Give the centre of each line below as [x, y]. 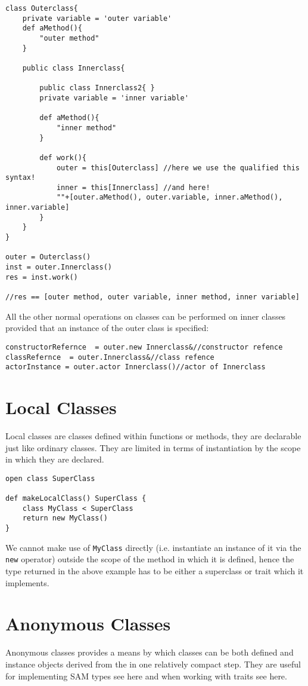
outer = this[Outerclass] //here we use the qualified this [178, 168]
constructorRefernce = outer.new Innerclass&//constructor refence [144, 347]
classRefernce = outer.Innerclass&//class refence [110, 357]
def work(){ [63, 157]
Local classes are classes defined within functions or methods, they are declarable [153, 435]
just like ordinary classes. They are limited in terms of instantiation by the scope [153, 447]
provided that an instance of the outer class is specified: [107, 328]
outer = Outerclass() [48, 257]
